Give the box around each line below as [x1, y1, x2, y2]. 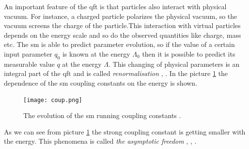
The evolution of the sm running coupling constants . [23, 110, 181, 120]
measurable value [4, 59, 55, 69]
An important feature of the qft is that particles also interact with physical [4, 1, 227, 11]
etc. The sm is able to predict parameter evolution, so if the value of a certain [4, 39, 235, 49]
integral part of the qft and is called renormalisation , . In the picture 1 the [4, 68, 228, 78]
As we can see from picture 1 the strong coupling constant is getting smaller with [4, 126, 246, 136]
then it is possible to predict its [142, 48, 235, 59]
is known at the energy [62, 48, 130, 59]
